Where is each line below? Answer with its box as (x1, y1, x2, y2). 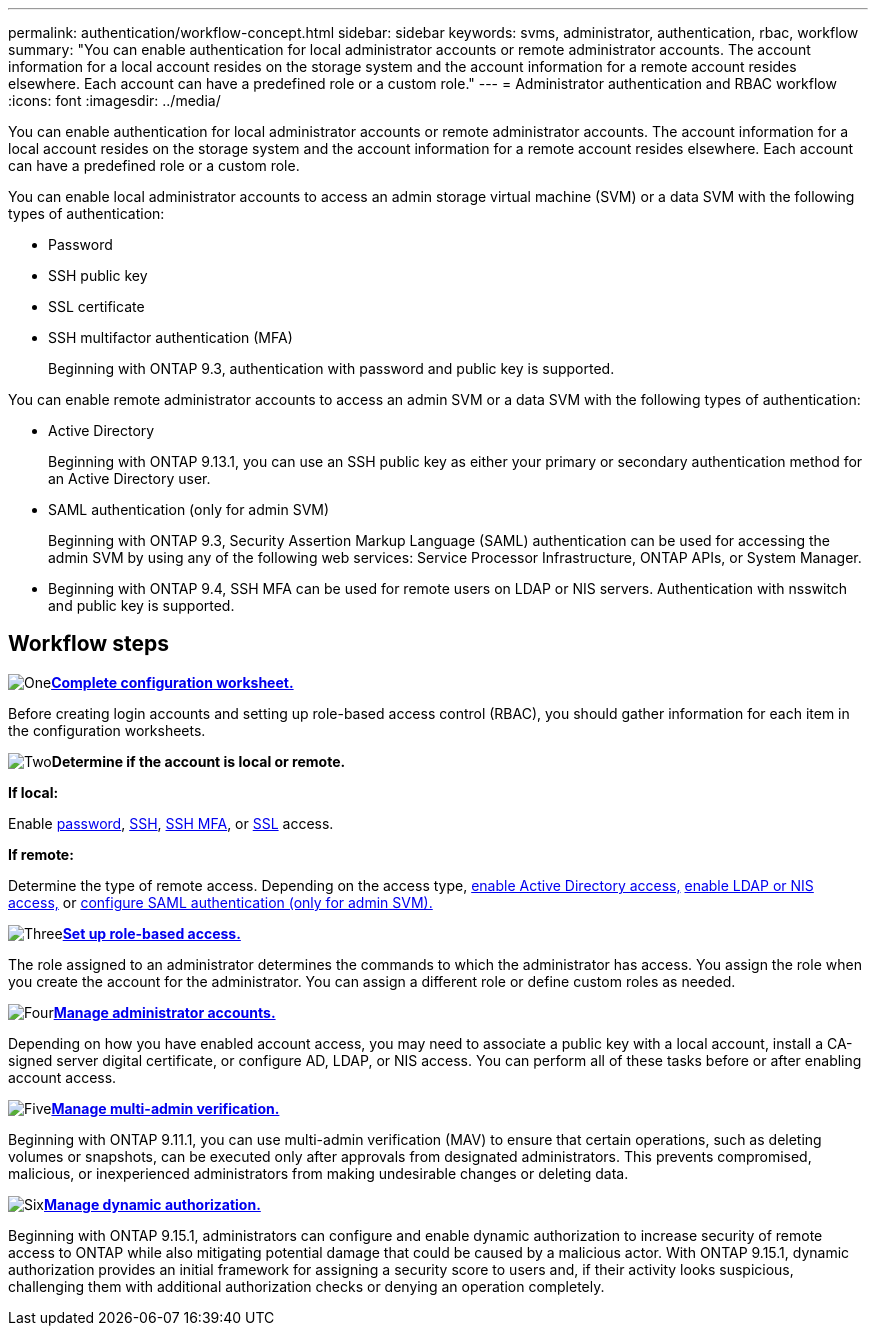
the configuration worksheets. (8, 721, 206, 739)
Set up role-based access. (62, 924, 241, 942)
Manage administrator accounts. (53, 1003, 276, 1021)
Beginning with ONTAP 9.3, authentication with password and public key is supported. (48, 360, 615, 377)
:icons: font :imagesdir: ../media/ (8, 92, 221, 109)
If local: (8, 783, 59, 801)
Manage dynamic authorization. (44, 1195, 261, 1213)
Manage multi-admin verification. (51, 1099, 280, 1117)
